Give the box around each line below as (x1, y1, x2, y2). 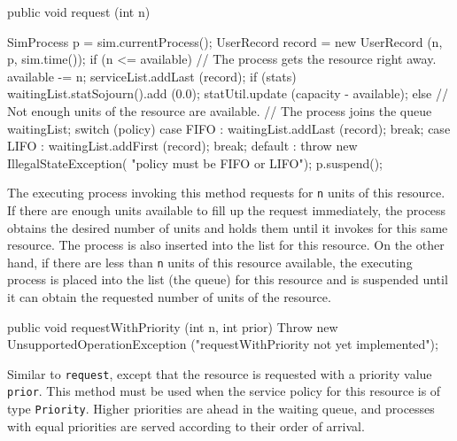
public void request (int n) (7, 3, 151, 20)
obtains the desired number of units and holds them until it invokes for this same (7, 218, 448, 236)
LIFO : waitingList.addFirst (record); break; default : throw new (7, 136, 358, 155)
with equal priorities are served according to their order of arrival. (7, 416, 365, 435)
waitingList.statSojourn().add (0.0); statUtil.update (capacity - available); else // (7, 84, 448, 103)
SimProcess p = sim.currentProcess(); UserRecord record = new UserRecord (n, (7, 32, 443, 50)
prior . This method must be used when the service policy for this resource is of (7, 382, 441, 400)
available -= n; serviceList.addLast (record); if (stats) (7, 66, 297, 85)
